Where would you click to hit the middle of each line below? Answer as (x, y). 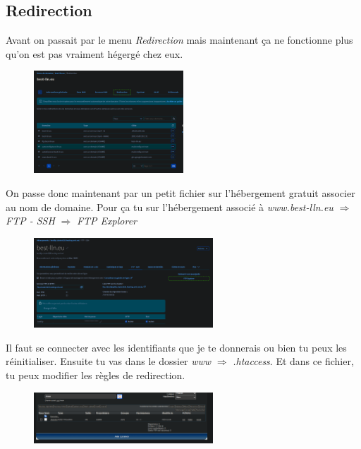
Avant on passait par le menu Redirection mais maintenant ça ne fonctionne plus (179, 40)
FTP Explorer (107, 221)
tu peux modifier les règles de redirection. (96, 375)
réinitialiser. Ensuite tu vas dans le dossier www (109, 361)
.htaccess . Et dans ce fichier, (293, 361)
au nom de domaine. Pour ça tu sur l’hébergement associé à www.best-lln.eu (170, 206)
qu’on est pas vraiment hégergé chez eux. (94, 53)
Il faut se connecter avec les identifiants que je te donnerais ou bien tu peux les (176, 347)
